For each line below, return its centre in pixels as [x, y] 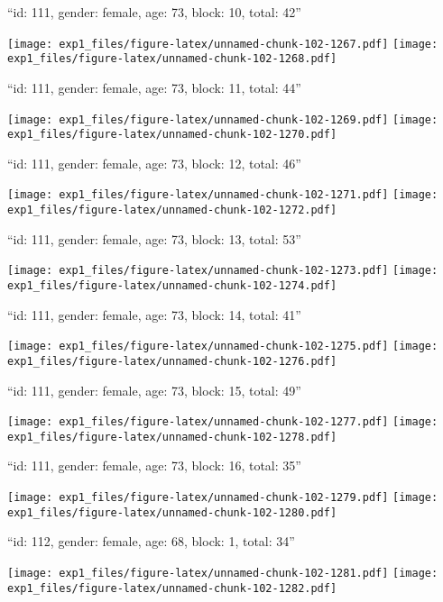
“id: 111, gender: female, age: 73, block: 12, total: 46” [154, 163]
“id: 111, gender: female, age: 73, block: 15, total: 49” [154, 390]
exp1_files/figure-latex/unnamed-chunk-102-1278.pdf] [172, 437]
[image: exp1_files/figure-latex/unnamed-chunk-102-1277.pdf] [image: [223, 422]
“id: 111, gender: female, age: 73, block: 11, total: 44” [154, 87]
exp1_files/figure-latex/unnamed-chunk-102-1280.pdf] [172, 512]
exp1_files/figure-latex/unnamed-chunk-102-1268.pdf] [172, 59]
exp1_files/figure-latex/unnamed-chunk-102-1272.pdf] [172, 210]
